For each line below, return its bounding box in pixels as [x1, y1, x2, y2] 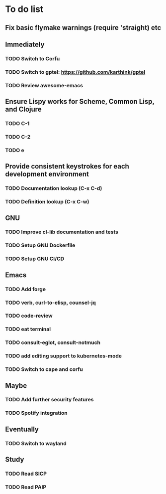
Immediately [5, 40, 45, 48]
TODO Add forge [5, 286, 46, 293]
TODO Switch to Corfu [5, 55, 60, 62]
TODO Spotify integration [5, 410, 68, 417]
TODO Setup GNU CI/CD [5, 255, 65, 262]
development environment [5, 170, 89, 178]
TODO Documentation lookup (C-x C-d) [5, 185, 102, 192]
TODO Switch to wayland [5, 440, 67, 447]
